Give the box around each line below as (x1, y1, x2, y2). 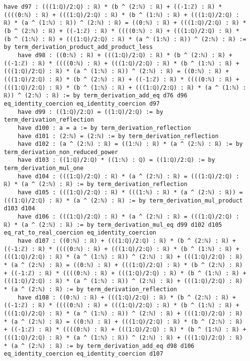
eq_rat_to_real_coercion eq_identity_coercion (4, 229, 156, 236)
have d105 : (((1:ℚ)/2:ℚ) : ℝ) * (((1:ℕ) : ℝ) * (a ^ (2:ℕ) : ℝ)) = (17, 189, 243, 196)
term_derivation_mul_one (4, 165, 84, 172)
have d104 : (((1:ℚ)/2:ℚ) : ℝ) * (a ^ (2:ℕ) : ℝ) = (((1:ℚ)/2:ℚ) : (17, 173, 239, 180)
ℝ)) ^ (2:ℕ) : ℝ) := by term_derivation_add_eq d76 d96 (4, 92, 188, 99)
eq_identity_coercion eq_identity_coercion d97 (4, 100, 160, 107)
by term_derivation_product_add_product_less (4, 44, 153, 51)
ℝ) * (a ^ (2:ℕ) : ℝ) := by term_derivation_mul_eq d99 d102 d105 (4, 221, 222, 228)
